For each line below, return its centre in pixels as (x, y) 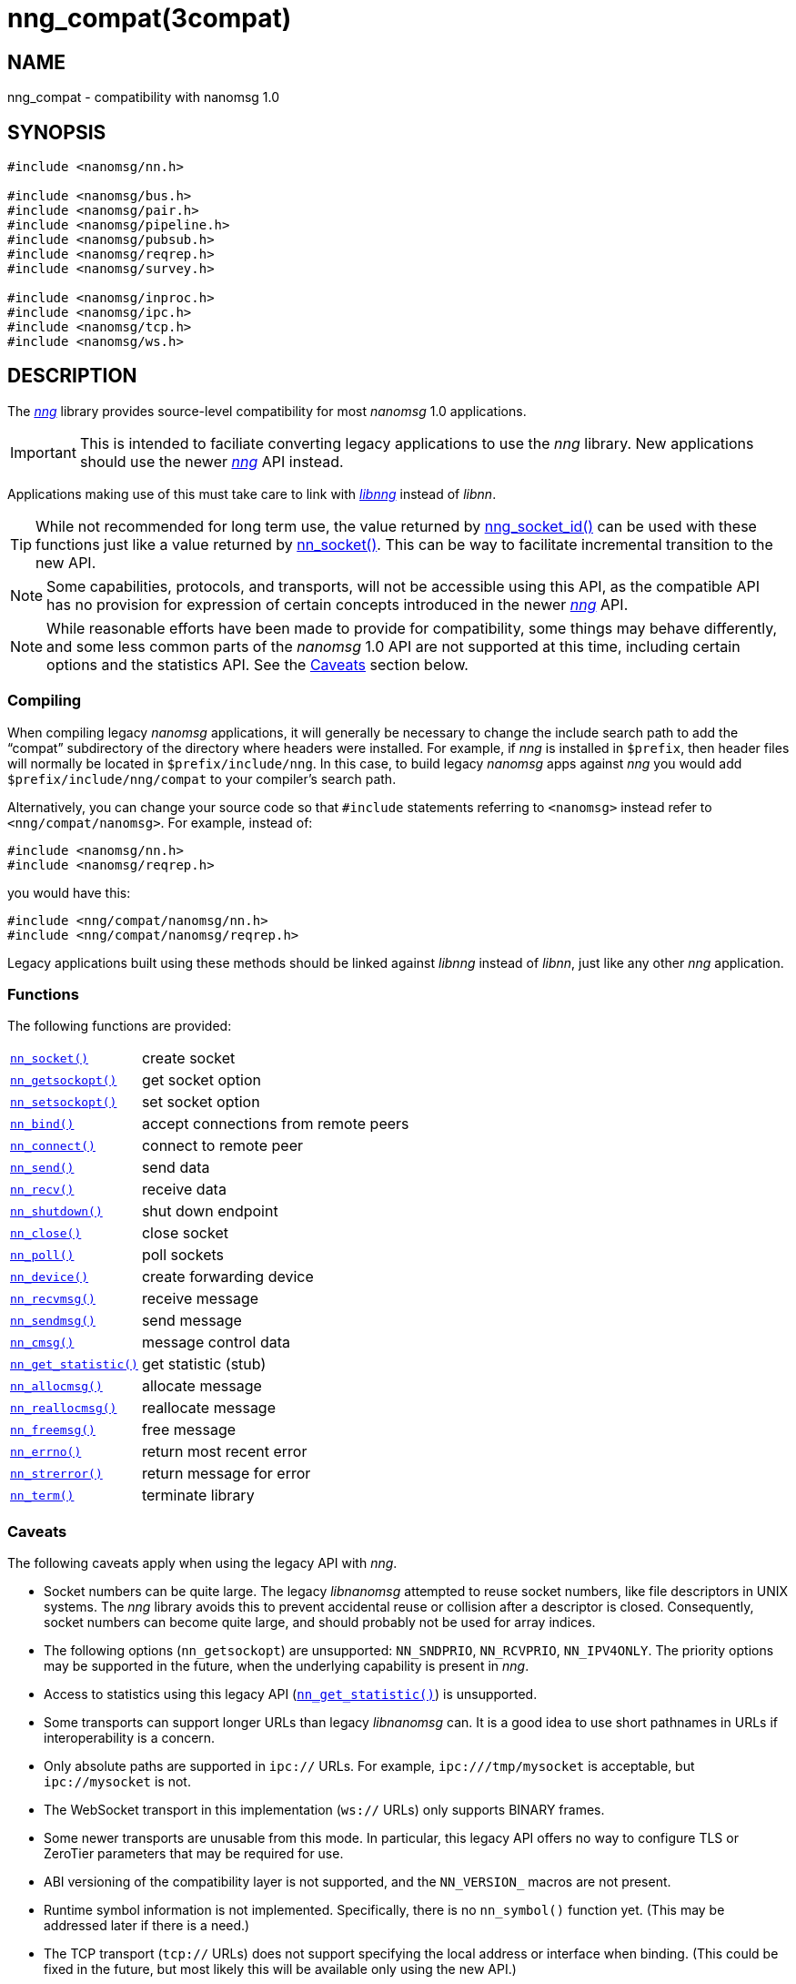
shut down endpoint (210, 1211)
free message (189, 1430)
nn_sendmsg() (53, 1320)
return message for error (226, 1474)
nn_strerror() (56, 1473)
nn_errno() (46, 1451)
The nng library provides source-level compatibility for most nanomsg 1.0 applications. (267, 411)
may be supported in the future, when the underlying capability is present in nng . (287, 1666)
